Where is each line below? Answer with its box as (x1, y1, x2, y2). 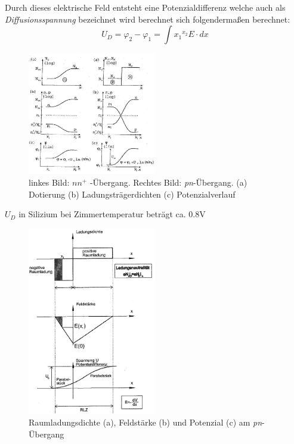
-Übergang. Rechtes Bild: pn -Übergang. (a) (89, 176, 247, 189)
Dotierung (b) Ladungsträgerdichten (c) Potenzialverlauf (29, 187, 236, 200)
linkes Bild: (29, 176, 70, 189)
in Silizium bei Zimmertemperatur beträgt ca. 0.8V (18, 208, 206, 220)
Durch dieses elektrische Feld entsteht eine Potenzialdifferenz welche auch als (5, 1, 286, 13)
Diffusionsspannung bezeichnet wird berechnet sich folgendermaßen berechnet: (5, 12, 290, 25)
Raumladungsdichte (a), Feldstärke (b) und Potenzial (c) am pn (29, 416, 262, 429)
